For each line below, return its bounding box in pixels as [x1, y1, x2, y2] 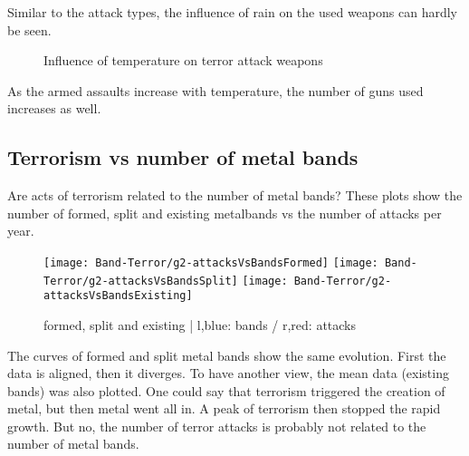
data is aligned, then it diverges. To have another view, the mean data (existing [7, 364, 449, 383]
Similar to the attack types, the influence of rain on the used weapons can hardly [7, 3, 457, 21]
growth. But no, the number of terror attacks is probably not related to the [7, 416, 426, 435]
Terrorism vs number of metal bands [7, 143, 359, 171]
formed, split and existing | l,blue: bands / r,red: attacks [43, 315, 357, 334]
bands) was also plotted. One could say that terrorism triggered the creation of [7, 381, 445, 400]
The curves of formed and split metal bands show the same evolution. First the [7, 345, 446, 364]
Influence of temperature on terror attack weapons [43, 51, 323, 70]
